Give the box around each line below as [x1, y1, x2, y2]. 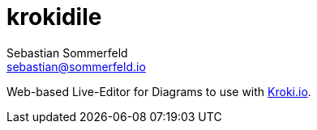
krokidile [6, 3, 102, 31]
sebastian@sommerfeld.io [6, 59, 146, 73]
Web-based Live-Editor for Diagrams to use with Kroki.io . [6, 84, 311, 99]
